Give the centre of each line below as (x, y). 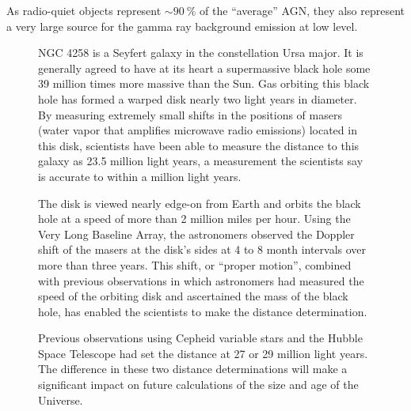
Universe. (61, 400)
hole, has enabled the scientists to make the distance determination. (203, 311)
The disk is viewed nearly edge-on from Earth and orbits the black (200, 203)
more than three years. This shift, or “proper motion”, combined (195, 264)
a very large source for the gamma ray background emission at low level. (182, 26)
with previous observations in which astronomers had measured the (201, 280)
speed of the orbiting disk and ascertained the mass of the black (193, 296)
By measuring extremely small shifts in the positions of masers (190, 114)
